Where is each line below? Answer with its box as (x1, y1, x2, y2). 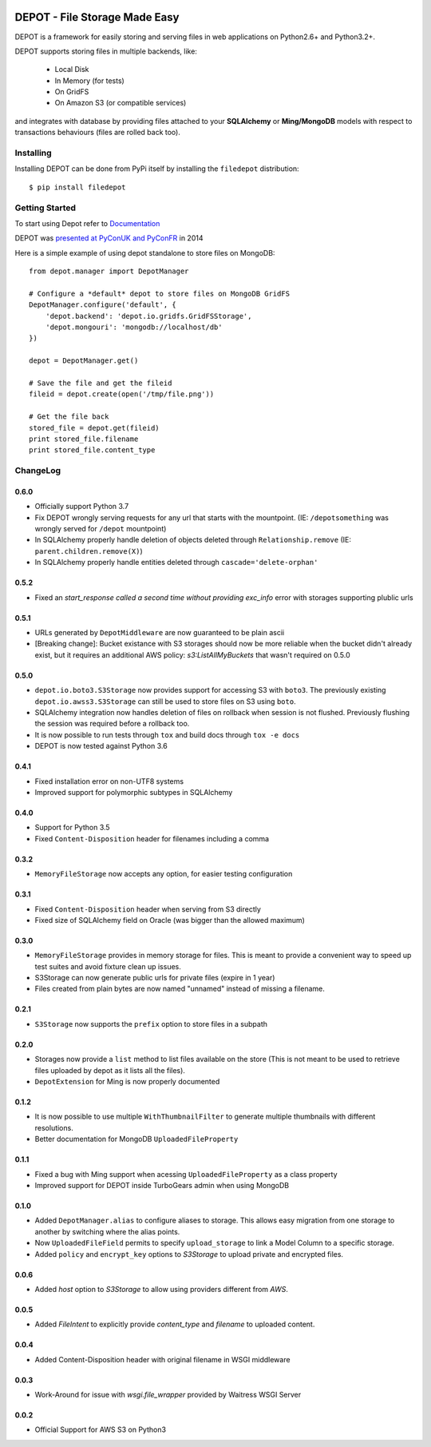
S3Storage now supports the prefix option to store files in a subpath (34, 1019, 267, 1028)
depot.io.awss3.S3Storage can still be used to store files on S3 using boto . (34, 696, 296, 706)
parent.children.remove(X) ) (34, 546, 143, 555)
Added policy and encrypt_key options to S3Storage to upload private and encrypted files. (34, 1249, 343, 1258)
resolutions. (34, 1123, 73, 1132)
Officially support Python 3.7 (34, 502, 129, 511)
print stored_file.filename (29, 434, 139, 443)
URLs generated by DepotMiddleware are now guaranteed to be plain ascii (34, 628, 285, 638)
